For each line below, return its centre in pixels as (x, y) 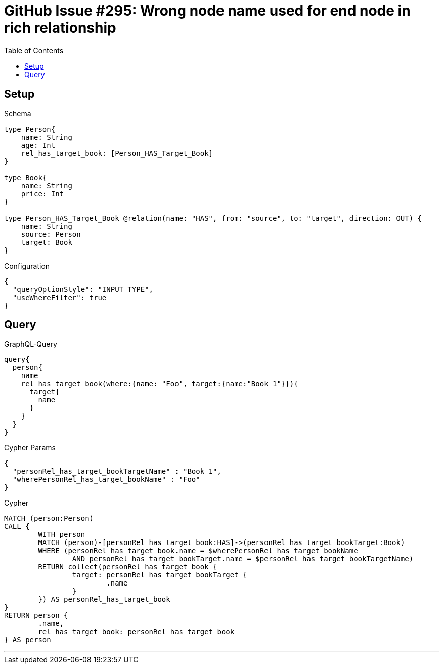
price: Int (42, 194)
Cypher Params (30, 448)
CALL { (17, 527)
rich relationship (60, 28)
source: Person (51, 234)
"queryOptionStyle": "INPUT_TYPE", (83, 289)
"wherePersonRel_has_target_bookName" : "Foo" (106, 479)
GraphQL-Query (31, 344)
